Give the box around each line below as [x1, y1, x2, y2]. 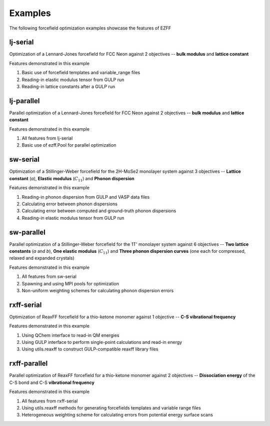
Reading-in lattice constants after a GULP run [21, 84, 115, 90]
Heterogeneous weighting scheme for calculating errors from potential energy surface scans [21, 412, 213, 418]
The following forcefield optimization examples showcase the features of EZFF [9, 25, 171, 31]
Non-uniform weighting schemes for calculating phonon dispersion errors [21, 287, 174, 293]
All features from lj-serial [21, 135, 73, 141]
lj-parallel [9, 97, 40, 105]
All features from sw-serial [21, 273, 77, 280]
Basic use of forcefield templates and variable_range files [21, 70, 140, 76]
